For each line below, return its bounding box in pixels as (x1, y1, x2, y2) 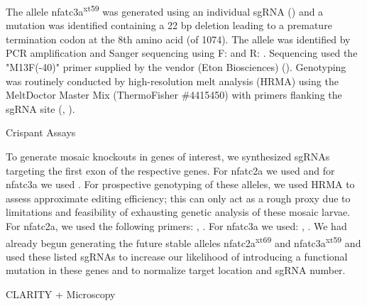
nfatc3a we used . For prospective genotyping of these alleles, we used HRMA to (6, 177, 355, 192)
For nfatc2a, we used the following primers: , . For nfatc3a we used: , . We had (6, 218, 347, 233)
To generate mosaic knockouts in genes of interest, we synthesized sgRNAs (6, 149, 330, 163)
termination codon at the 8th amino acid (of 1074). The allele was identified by (6, 31, 351, 46)
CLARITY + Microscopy (6, 287, 116, 301)
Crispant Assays (6, 125, 76, 140)
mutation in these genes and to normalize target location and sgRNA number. (6, 263, 346, 278)
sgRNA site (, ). (6, 101, 75, 116)
